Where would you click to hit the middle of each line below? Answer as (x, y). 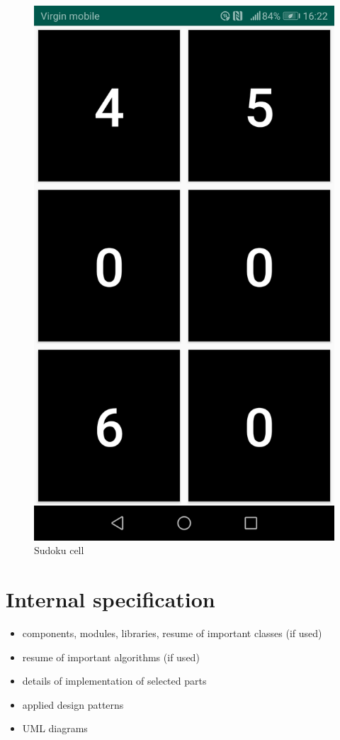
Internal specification (110, 599)
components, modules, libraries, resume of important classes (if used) (172, 633)
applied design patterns (73, 704)
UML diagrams (55, 728)
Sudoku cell (59, 550)
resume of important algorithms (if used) (111, 657)
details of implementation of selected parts (114, 681)
